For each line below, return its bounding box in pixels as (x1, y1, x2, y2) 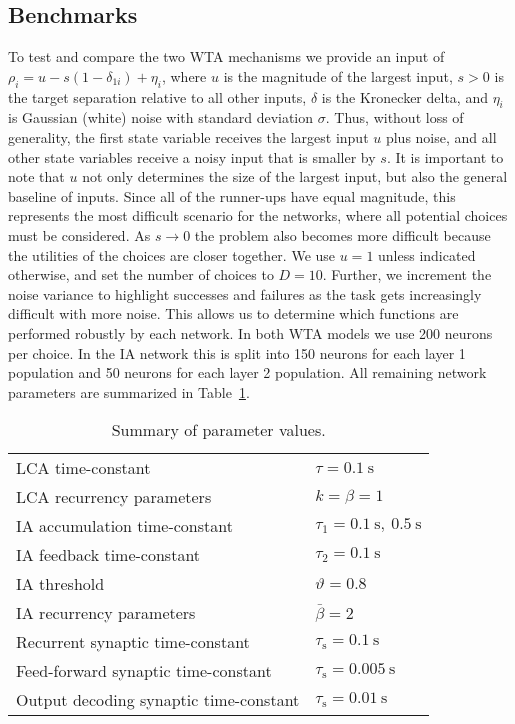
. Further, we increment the (322, 264, 492, 285)
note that (8, 166, 65, 187)
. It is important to (386, 146, 504, 167)
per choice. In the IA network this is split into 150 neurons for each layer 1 (8, 342, 466, 363)
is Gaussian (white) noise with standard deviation (8, 107, 314, 128)
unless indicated (378, 244, 476, 265)
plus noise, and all (385, 126, 497, 147)
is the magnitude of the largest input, (223, 65, 453, 86)
